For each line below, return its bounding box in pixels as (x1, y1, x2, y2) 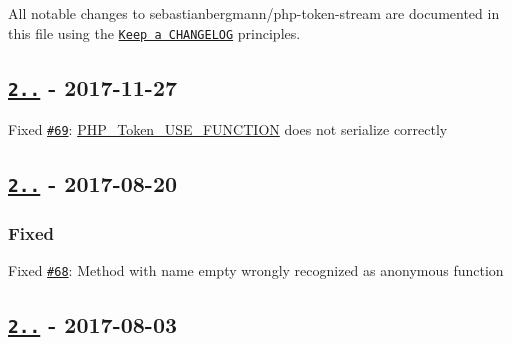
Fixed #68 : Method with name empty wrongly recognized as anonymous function (8, 260, 504, 281)
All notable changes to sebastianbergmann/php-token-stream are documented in (8, 3, 500, 23)
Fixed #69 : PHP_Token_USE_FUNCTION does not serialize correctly (8, 119, 448, 140)
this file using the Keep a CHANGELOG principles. (8, 22, 301, 43)
